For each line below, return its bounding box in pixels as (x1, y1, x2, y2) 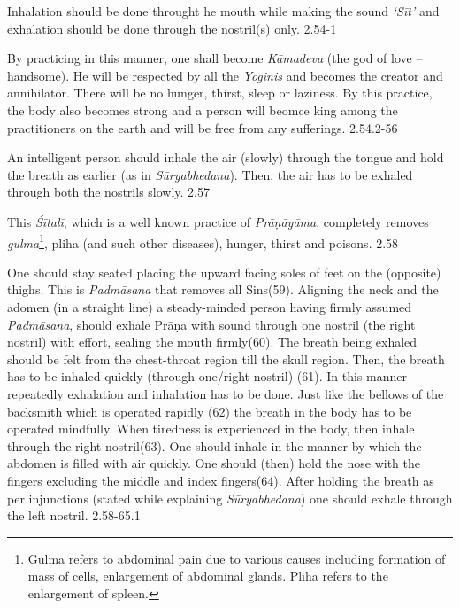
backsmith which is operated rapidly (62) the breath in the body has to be (7, 401, 412, 420)
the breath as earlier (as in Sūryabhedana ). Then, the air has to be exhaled (7, 165, 413, 183)
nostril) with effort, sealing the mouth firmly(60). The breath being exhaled (7, 332, 418, 351)
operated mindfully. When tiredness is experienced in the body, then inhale (7, 419, 415, 438)
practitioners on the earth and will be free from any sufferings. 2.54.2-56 (7, 118, 398, 136)
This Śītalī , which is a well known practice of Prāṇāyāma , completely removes (7, 212, 429, 230)
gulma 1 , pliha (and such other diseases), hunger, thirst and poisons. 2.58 (7, 230, 399, 252)
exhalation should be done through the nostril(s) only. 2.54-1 (7, 19, 337, 37)
